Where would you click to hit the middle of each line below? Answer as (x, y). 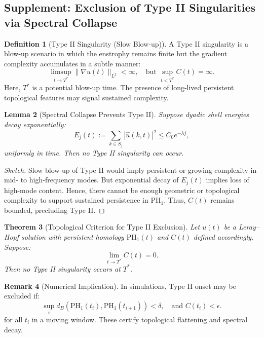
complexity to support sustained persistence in (76, 200)
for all (13, 319)
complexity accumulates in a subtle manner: (72, 63)
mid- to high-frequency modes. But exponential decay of (91, 180)
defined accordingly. (223, 237)
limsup (61, 72)
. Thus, (175, 200)
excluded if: (22, 296)
